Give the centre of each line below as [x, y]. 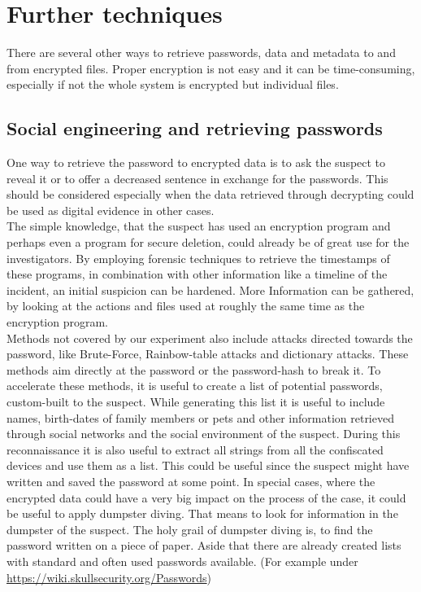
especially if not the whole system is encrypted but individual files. [173, 84]
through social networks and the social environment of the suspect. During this [204, 434]
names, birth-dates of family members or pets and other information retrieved [200, 417]
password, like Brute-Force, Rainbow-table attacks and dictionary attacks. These [208, 354]
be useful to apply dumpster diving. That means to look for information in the [202, 513]
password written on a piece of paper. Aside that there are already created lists [204, 545]
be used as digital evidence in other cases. [111, 210]
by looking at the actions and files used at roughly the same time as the [186, 306]
